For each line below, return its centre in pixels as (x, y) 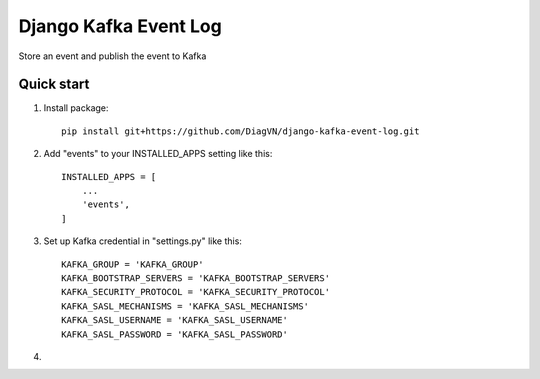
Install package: (76, 108)
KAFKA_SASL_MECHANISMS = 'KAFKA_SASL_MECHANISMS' (185, 306)
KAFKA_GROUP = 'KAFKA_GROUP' (132, 264)
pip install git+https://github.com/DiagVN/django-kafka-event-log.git (240, 131)
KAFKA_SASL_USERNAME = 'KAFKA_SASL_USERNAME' (175, 320)
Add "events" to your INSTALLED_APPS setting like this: (158, 154)
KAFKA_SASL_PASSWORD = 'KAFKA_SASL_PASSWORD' (175, 334)
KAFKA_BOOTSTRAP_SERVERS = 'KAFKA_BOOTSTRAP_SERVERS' (195, 278)
